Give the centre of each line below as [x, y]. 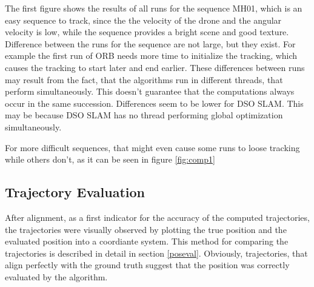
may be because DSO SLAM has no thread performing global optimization [144, 115]
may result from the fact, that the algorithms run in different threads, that [144, 79]
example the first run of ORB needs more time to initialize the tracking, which [151, 56]
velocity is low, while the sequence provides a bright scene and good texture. [147, 32]
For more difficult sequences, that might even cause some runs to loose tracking [152, 147]
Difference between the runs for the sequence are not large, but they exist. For [150, 43]
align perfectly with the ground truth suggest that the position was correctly [147, 265]
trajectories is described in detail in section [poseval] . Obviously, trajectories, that [156, 253]
